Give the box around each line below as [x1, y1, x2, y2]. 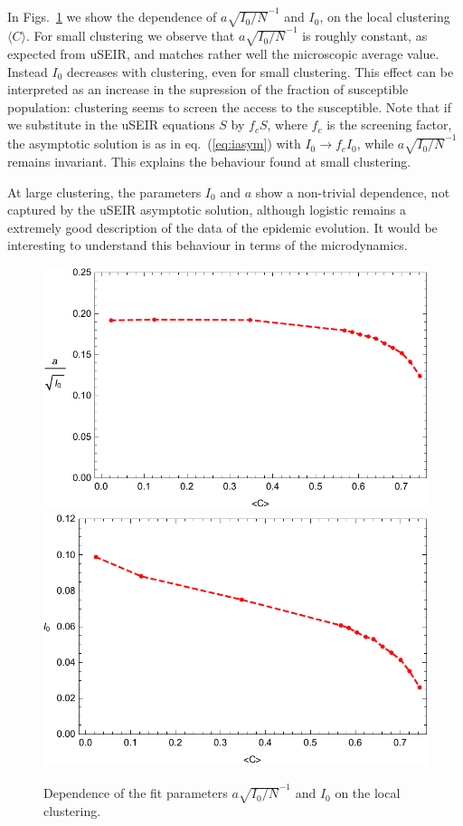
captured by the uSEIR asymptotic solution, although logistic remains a [7, 200, 407, 219]
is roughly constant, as [302, 26, 428, 45]
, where [267, 115, 307, 134]
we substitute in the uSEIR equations [7, 115, 215, 134]
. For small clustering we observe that [25, 26, 235, 45]
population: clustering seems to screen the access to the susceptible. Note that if [7, 97, 452, 116]
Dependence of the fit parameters [43, 783, 228, 802]
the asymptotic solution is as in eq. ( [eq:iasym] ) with [7, 134, 301, 153]
